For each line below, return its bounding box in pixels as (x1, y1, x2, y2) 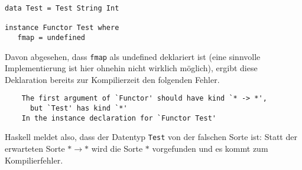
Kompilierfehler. (5, 154, 63, 166)
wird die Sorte (91, 142, 143, 155)
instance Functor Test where (5, 24, 119, 32)
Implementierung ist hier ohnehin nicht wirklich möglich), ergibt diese (5, 62, 258, 74)
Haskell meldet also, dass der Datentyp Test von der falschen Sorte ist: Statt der (5, 131, 297, 143)
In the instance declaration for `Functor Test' (21, 114, 216, 122)
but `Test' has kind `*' (30, 104, 128, 113)
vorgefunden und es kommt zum (152, 142, 268, 155)
